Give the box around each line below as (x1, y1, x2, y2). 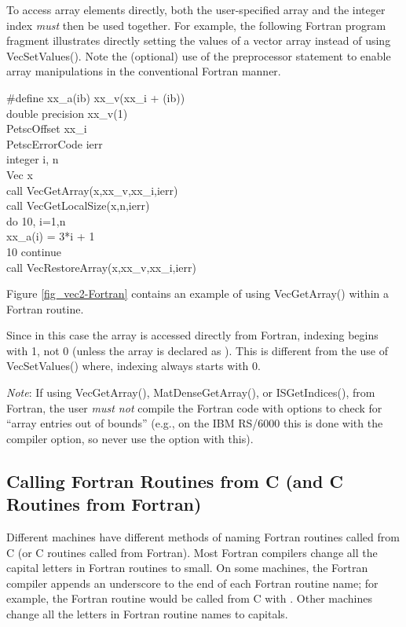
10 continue (6, 243, 61, 259)
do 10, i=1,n (6, 212, 66, 229)
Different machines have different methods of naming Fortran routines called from (6, 529, 400, 545)
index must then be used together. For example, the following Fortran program (6, 16, 386, 33)
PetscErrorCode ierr (6, 135, 103, 152)
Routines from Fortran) (6, 492, 202, 516)
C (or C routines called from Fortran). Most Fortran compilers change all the (6, 544, 378, 560)
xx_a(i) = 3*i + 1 (6, 228, 95, 244)
